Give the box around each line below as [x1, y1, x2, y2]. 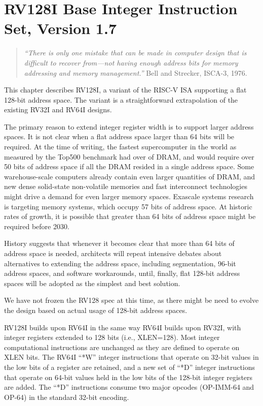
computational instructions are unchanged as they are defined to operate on [4, 341, 240, 352]
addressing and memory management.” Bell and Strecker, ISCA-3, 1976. [24, 67, 247, 78]
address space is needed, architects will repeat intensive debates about [4, 248, 222, 258]
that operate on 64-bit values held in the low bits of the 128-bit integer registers [4, 371, 253, 382]
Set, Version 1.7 [4, 18, 117, 39]
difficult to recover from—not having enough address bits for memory [24, 57, 238, 68]
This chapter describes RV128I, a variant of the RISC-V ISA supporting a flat [4, 84, 247, 95]
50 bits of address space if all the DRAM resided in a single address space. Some [4, 161, 254, 172]
